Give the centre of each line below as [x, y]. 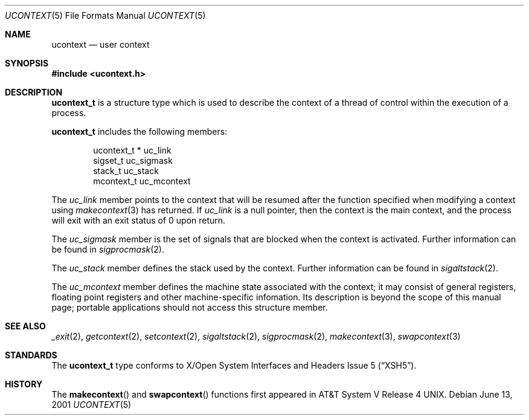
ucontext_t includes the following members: [139, 131]
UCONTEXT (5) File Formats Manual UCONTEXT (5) [105, 15]
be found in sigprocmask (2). [108, 249]
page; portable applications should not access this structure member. [190, 307]
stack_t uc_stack [126, 171]
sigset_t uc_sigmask [133, 160]
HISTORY [24, 384]
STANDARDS [31, 355]
